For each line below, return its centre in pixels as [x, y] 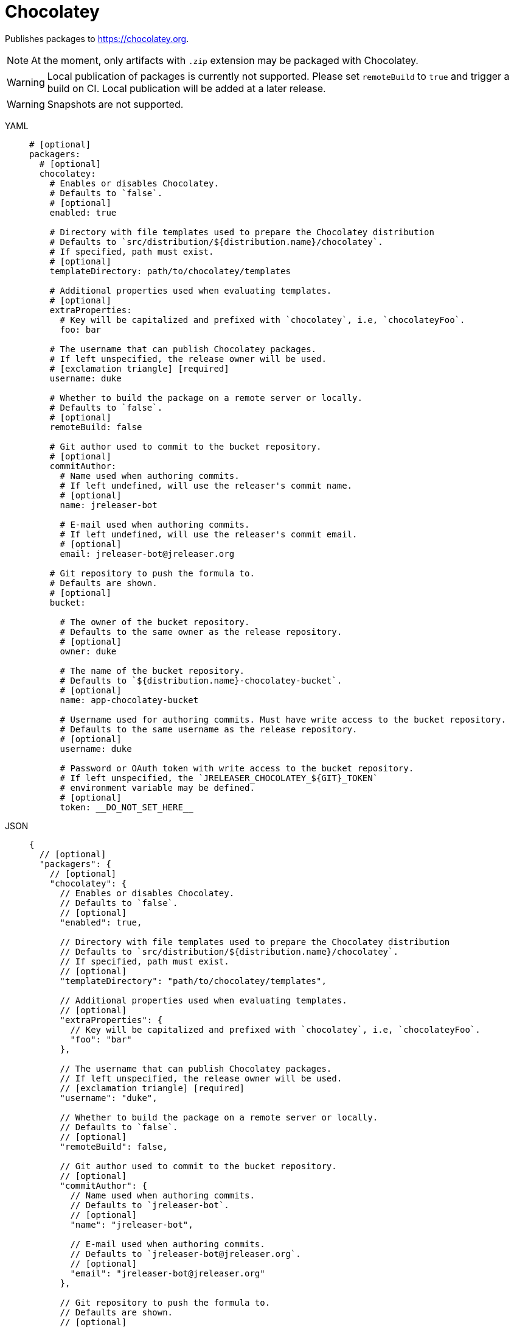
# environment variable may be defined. [157, 787]
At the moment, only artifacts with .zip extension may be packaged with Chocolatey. [225, 60]
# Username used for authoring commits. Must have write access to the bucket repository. [283, 719]
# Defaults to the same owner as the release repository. [201, 632]
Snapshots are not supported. [115, 104]
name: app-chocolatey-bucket [129, 700]
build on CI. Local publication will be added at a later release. [186, 88]
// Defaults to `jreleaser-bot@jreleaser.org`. [186, 1254]
